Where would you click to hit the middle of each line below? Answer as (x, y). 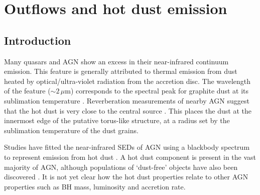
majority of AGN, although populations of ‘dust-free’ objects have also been (121, 167)
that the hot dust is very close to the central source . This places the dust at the (128, 110)
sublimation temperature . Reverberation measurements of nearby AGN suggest (127, 100)
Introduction (38, 40)
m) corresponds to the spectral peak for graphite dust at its (157, 91)
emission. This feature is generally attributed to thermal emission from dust (121, 71)
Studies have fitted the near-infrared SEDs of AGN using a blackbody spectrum (127, 147)
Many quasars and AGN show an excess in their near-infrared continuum (116, 61)
